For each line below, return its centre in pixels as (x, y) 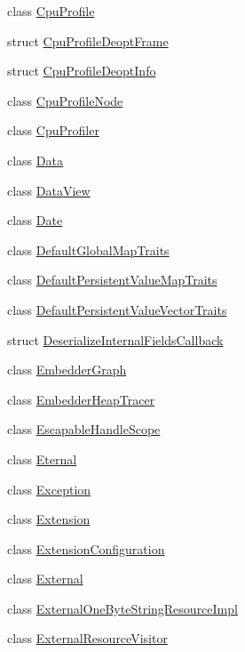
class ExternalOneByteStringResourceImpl (122, 608)
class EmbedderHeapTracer (81, 399)
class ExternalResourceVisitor (87, 638)
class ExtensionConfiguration (86, 548)
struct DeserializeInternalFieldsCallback (115, 339)
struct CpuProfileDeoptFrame (88, 40)
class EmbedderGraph (67, 370)
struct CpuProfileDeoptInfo (82, 71)
